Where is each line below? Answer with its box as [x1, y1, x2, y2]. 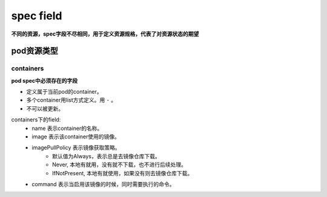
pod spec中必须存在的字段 [11, 77, 78, 84]
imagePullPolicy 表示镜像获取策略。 [31, 144, 121, 151]
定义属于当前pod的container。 [26, 88, 102, 95]
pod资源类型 [11, 46, 59, 56]
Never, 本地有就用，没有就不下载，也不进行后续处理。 [52, 161, 187, 169]
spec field [11, 9, 62, 22]
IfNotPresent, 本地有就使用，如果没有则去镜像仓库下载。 [52, 169, 193, 176]
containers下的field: [11, 116, 61, 123]
